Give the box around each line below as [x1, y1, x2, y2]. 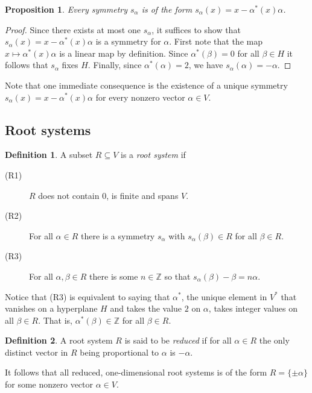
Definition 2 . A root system [5, 334, 113, 347]
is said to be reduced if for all [124, 334, 232, 347]
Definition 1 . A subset [5, 148, 93, 161]
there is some [89, 269, 138, 282]
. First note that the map [169, 35, 263, 48]
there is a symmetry [80, 229, 155, 242]
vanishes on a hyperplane [5, 302, 98, 315]
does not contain [38, 189, 100, 201]
